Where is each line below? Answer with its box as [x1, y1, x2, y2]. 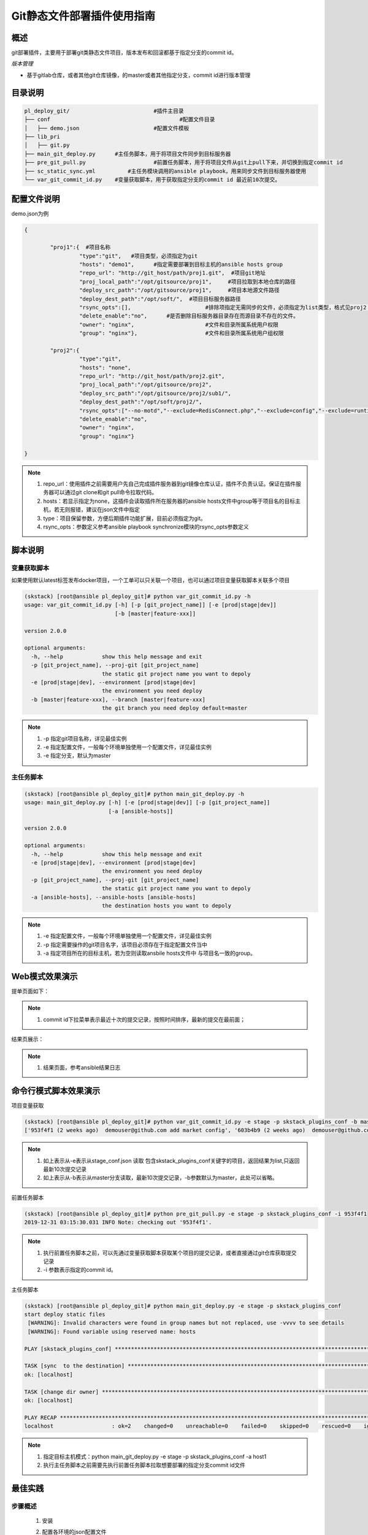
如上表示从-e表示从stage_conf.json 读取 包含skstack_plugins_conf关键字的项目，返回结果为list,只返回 [43, 1157, 300, 1164]
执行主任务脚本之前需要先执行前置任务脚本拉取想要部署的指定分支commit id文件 [43, 1461, 245, 1469]
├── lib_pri [24, 133, 61, 141]
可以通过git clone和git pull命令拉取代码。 [53, 489, 158, 496]
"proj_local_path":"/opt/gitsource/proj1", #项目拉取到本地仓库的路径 [79, 278, 296, 285]
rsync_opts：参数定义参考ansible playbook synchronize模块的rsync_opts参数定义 [43, 523, 250, 530]
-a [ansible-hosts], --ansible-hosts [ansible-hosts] [31, 893, 196, 901]
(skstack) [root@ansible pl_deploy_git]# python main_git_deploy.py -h [24, 790, 245, 798]
